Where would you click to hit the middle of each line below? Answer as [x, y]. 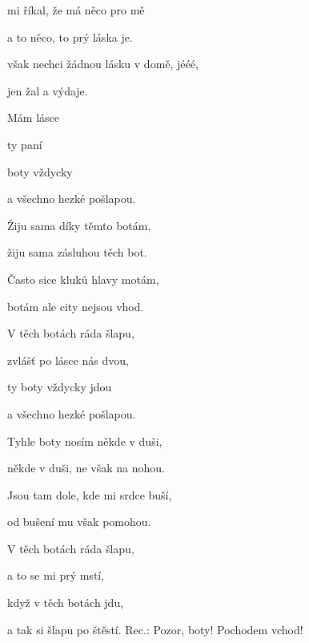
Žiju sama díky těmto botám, [79, 225]
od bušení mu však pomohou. [79, 522]
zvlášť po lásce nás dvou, [68, 360]
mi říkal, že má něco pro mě [76, 10]
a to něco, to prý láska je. [70, 36]
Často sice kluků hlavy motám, [83, 279]
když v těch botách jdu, [66, 603]
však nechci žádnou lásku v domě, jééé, [103, 64]
